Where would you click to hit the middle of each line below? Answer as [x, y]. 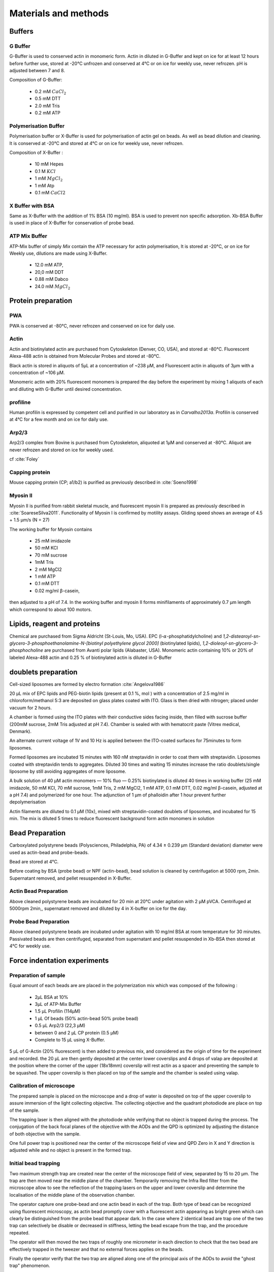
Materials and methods [59, 13]
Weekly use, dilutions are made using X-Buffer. [58, 253]
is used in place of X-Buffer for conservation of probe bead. [72, 223]
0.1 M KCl [45, 171]
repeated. [20, 1233]
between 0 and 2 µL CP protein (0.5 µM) [77, 1032]
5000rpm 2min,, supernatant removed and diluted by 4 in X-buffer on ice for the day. [98, 909]
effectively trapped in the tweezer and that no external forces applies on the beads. [96, 1249]
